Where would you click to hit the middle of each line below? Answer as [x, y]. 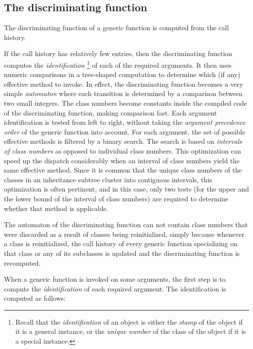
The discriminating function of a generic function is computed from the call [117, 28]
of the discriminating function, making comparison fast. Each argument [110, 112]
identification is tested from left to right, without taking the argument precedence [125, 122]
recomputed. [22, 262]
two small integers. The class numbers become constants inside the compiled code [126, 103]
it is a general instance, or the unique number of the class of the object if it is [131, 331]
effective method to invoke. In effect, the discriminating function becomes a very [124, 84]
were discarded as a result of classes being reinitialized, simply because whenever [124, 234]
